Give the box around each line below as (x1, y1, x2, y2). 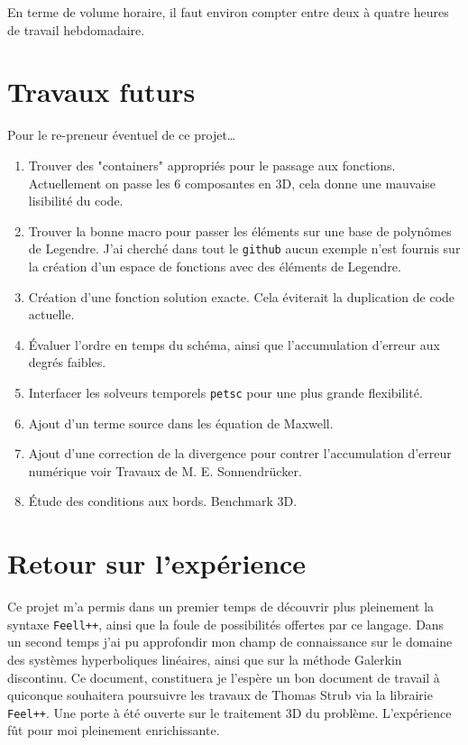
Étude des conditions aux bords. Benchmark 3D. (28, 492, 298, 510)
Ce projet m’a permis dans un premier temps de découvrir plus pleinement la (7, 597, 435, 616)
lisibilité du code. (28, 191, 124, 210)
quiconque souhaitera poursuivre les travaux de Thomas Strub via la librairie (7, 685, 433, 704)
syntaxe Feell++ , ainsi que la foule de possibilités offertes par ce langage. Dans (7, 614, 445, 633)
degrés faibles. (28, 353, 106, 372)
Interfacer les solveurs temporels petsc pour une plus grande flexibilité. (28, 382, 423, 401)
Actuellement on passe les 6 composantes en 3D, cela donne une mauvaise (28, 173, 436, 192)
